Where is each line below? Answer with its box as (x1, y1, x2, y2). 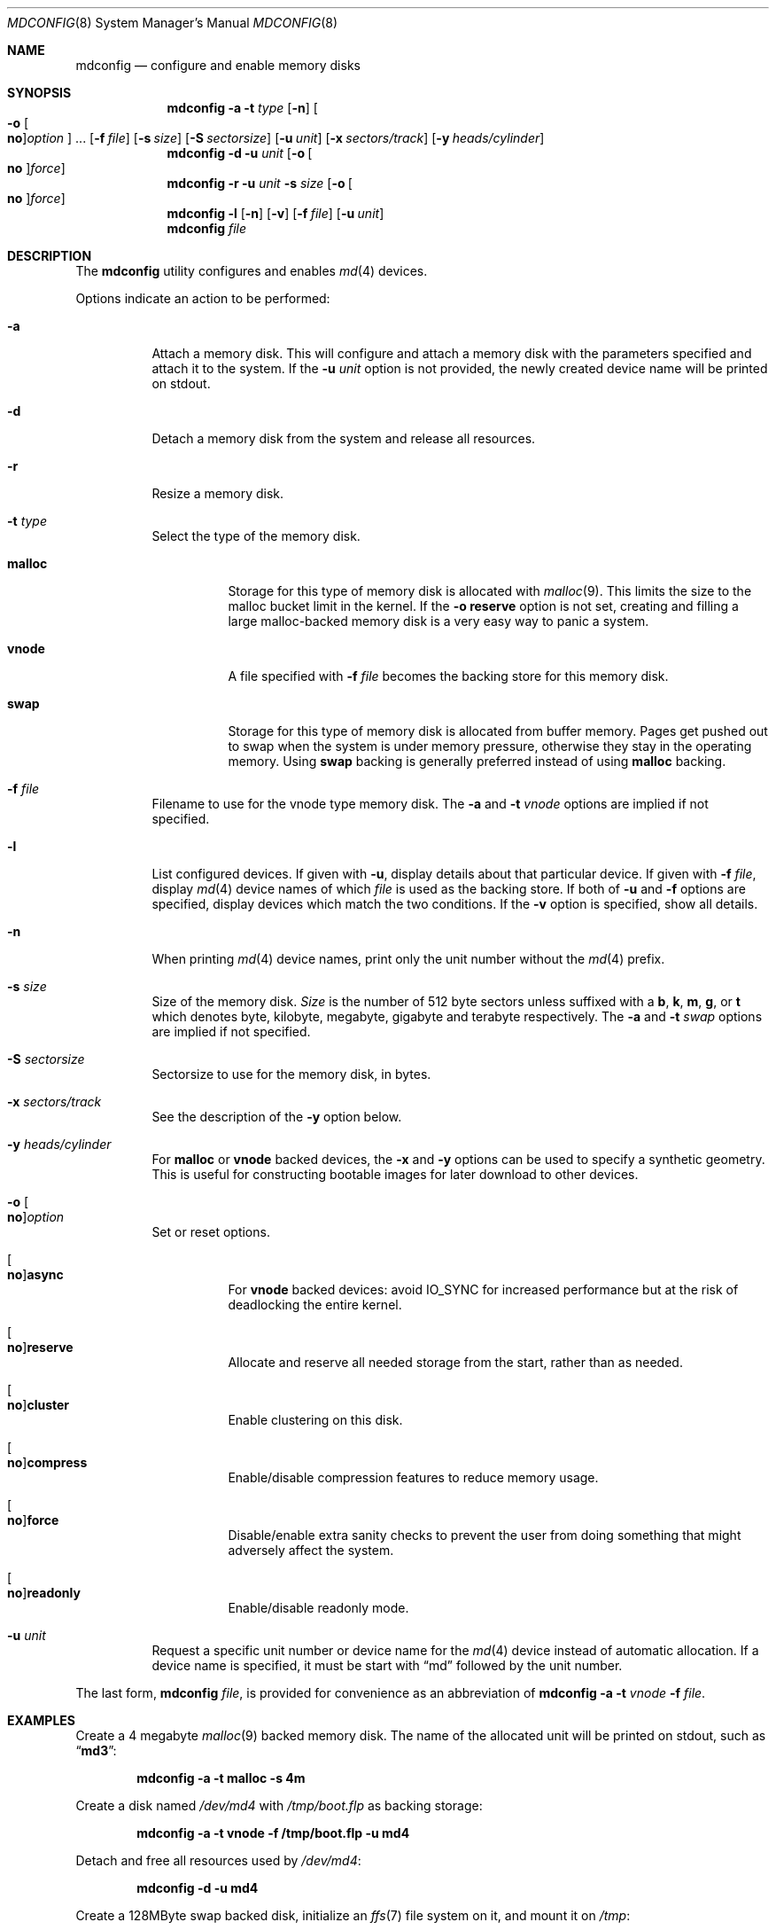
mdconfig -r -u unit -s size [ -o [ (167, 176, 353, 191)
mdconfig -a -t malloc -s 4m (136, 1770, 306, 1785)
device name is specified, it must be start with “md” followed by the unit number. (151, 1658, 623, 1673)
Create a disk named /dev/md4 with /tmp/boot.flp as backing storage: (75, 1798, 483, 1813)
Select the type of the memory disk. (151, 528, 361, 543)
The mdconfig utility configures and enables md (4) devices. (75, 263, 428, 278)
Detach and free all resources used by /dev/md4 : (75, 1853, 361, 1868)
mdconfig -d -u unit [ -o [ (167, 145, 313, 160)
